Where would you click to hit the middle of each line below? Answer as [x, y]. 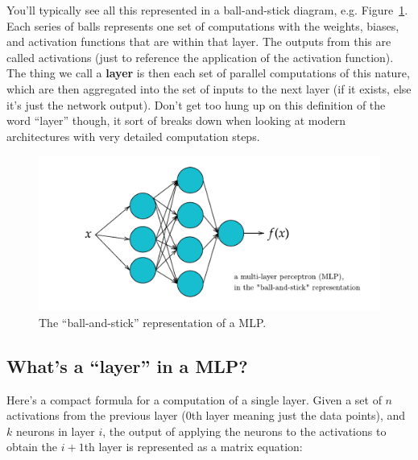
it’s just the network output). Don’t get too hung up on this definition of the [196, 104]
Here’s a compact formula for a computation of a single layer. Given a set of [194, 399]
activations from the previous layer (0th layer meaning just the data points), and [206, 415]
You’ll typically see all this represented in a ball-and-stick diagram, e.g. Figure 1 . [207, 10]
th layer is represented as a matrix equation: [193, 447]
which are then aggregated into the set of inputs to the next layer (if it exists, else [209, 88]
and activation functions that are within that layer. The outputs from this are [199, 41]
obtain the [32, 447]
